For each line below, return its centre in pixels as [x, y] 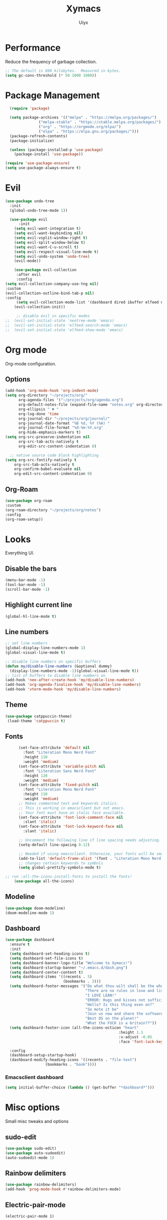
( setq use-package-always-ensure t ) [43, 168]
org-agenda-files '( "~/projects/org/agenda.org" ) [71, 400]
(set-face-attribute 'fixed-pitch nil [58, 785]
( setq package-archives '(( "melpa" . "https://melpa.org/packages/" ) [83, 117]
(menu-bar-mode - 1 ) [25, 580]
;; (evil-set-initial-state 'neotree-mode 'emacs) [60, 321]
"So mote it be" [102, 1009]
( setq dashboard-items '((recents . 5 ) [51, 977]
